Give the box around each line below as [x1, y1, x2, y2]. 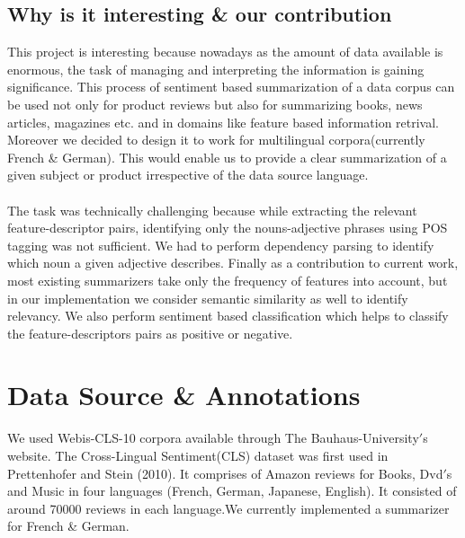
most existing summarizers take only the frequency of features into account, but [7, 270, 448, 289]
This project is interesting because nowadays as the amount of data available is [7, 42, 443, 61]
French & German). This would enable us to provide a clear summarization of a [7, 147, 447, 166]
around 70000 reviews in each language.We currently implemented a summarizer [7, 498, 450, 517]
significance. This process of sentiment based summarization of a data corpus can [7, 77, 455, 96]
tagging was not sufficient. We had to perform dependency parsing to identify [7, 235, 434, 254]
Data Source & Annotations [7, 376, 361, 413]
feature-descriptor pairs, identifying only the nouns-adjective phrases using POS [7, 218, 448, 237]
